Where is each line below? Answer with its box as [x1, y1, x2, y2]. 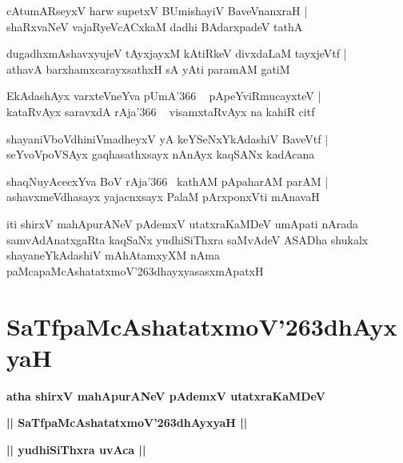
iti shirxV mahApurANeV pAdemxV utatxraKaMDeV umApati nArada [6, 215, 358, 231]
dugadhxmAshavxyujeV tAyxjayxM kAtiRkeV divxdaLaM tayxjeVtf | [6, 45, 347, 62]
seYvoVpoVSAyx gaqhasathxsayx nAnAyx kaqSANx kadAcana [6, 146, 315, 163]
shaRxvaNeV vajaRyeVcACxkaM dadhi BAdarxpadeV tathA [6, 18, 303, 34]
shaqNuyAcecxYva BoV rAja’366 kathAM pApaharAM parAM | [6, 172, 329, 189]
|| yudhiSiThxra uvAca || [6, 441, 146, 457]
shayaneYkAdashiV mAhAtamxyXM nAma [6, 247, 220, 264]
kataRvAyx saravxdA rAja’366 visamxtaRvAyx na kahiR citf [6, 103, 315, 119]
